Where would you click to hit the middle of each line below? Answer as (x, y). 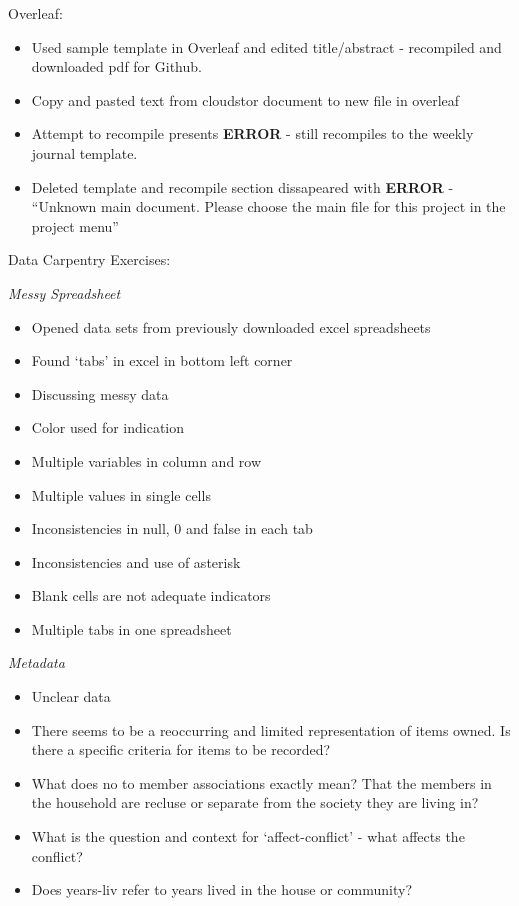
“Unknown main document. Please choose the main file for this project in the (268, 206)
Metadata (36, 662)
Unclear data (71, 696)
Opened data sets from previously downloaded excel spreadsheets (231, 326)
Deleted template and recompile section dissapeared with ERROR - (242, 186)
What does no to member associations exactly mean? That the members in (261, 782)
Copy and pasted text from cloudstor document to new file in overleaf (245, 99)
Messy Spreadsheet (64, 292)
